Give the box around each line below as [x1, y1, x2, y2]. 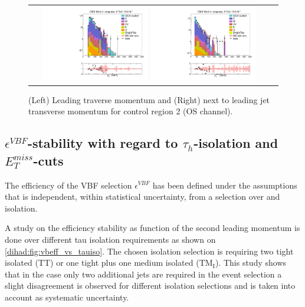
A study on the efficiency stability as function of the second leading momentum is [5, 222, 300, 234]
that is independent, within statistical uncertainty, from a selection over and [5, 190, 280, 203]
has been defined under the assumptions [152, 179, 297, 191]
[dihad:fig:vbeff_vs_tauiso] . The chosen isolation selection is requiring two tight [5, 245, 294, 257]
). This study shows [215, 256, 287, 269]
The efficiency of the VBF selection [5, 179, 132, 191]
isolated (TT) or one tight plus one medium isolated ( [5, 256, 199, 269]
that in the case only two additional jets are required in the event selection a [5, 268, 282, 280]
